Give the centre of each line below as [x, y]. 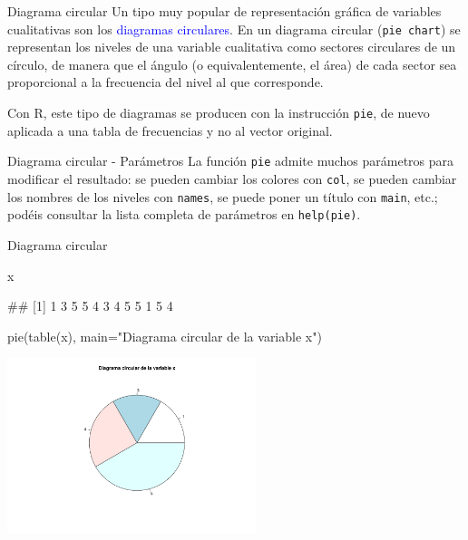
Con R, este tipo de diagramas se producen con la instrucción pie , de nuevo [219, 113]
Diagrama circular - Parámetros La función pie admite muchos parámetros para [231, 161]
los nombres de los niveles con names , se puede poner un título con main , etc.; [223, 196]
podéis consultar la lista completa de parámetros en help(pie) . [184, 214]
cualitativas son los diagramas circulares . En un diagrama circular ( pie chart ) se [234, 29]
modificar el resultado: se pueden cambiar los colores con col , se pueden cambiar [232, 178]
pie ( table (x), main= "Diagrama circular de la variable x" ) [165, 336]
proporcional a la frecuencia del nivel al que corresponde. [166, 82]
